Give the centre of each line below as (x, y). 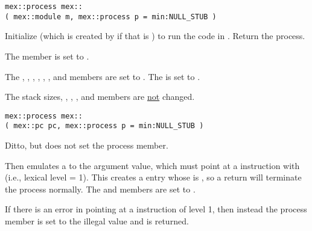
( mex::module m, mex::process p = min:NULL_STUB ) (111, 17)
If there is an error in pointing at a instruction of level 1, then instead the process (156, 209)
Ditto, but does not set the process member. (87, 145)
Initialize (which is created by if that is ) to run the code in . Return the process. (155, 36)
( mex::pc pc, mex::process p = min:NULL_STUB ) (104, 126)
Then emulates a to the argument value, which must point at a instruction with (152, 165)
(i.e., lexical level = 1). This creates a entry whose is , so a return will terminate (153, 177)
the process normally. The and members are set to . (100, 189)
